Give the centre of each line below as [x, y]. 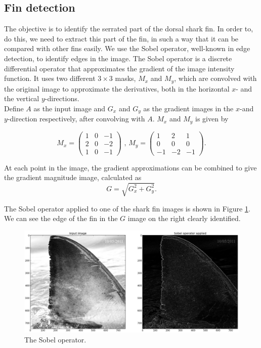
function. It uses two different [50, 78]
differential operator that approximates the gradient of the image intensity [119, 68]
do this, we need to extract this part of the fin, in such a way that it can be [121, 38]
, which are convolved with [215, 78]
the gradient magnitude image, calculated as [73, 177]
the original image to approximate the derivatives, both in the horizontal [117, 88]
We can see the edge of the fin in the [61, 218]
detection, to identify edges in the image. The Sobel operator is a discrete [118, 58]
